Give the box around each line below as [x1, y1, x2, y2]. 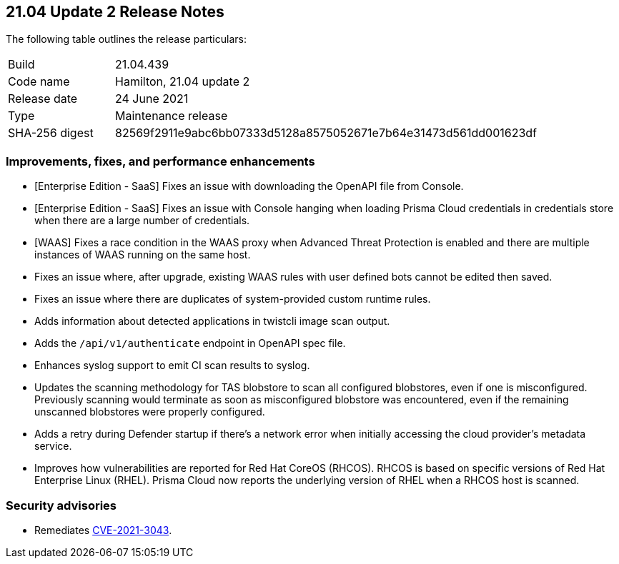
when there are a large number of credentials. [34, 214, 250, 227]
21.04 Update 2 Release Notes [6, 3, 224, 21]
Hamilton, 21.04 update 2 [115, 74, 250, 89]
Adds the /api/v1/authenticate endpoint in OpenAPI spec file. [34, 337, 346, 350]
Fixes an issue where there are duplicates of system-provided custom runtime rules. [34, 293, 431, 306]
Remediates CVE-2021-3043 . [34, 523, 172, 536]
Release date [8, 91, 78, 106]
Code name [8, 74, 70, 89]
